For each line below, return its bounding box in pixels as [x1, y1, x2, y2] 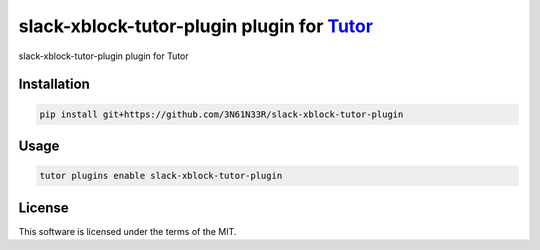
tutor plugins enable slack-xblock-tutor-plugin [39, 170, 283, 182]
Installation [18, 76, 90, 93]
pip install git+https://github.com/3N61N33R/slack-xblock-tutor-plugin [39, 108, 404, 120]
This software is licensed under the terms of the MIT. [18, 225, 237, 237]
